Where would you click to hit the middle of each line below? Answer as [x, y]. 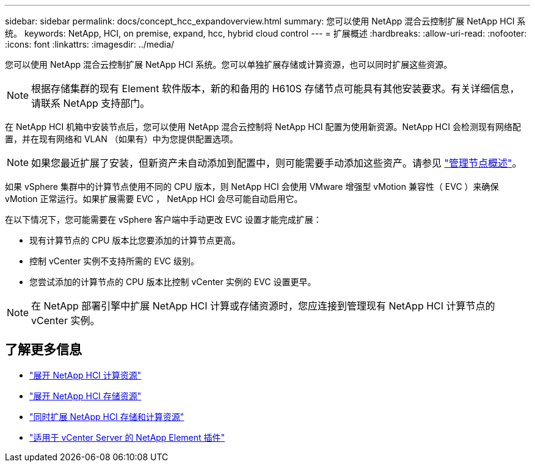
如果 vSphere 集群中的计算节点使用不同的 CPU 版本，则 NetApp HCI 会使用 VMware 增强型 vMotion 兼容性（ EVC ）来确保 [252, 186]
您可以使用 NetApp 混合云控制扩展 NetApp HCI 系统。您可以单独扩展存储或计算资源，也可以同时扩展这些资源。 [229, 64]
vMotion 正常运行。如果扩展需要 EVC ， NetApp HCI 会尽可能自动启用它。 [154, 199]
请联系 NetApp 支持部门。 [91, 103]
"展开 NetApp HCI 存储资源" [86, 396]
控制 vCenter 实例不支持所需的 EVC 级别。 [114, 261]
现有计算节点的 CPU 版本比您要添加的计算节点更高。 [135, 240]
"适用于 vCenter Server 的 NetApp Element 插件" [127, 437]
